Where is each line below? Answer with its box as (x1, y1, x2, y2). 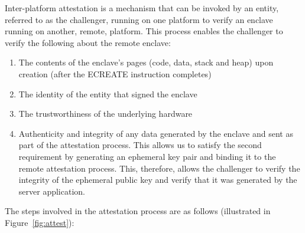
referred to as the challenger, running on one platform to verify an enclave (5, 13, 273, 25)
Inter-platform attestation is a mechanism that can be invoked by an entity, (5, 2, 279, 14)
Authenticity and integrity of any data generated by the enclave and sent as (18, 127, 293, 139)
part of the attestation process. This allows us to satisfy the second (18, 139, 262, 151)
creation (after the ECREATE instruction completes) (18, 67, 212, 80)
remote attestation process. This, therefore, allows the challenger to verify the (18, 162, 300, 174)
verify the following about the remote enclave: (5, 36, 171, 48)
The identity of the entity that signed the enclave (18, 87, 197, 100)
